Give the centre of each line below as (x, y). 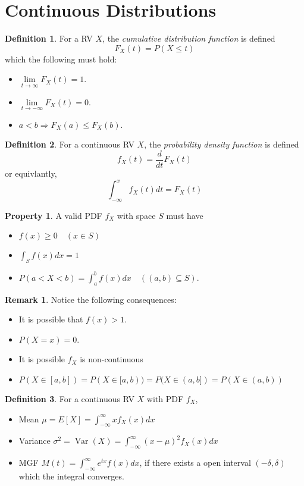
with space (136, 215)
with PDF (165, 398)
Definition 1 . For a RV (49, 38)
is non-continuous (112, 359)
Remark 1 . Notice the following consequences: (91, 299)
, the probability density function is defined (222, 144)
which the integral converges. (71, 476)
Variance (35, 440)
